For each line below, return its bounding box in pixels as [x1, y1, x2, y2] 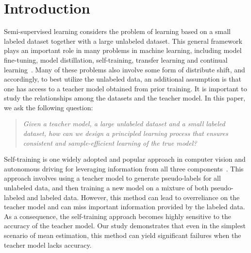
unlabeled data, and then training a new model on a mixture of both [4, 183, 209, 193]
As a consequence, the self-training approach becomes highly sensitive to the [4, 211, 231, 221]
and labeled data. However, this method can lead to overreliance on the [27, 192, 240, 202]
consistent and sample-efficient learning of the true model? [23, 137, 197, 148]
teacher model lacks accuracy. [4, 239, 92, 250]
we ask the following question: [4, 102, 93, 112]
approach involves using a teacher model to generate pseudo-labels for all [4, 173, 221, 183]
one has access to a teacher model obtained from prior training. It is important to [4, 83, 247, 93]
